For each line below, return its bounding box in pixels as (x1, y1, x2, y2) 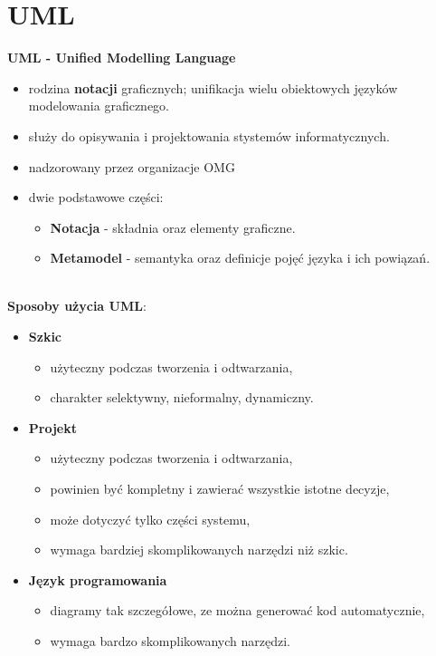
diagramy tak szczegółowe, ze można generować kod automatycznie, (50, 601, 425, 620)
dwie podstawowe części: (28, 188, 164, 207)
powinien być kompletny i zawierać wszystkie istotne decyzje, (50, 479, 390, 498)
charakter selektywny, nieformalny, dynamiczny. (50, 388, 314, 407)
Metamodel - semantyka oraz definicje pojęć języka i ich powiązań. (50, 248, 431, 267)
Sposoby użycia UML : (7, 296, 147, 315)
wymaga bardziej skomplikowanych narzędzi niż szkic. (50, 540, 348, 559)
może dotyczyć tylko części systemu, (50, 509, 251, 528)
